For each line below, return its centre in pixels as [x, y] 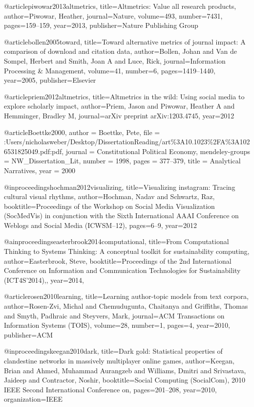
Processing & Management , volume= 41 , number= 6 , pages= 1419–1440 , [110, 70]
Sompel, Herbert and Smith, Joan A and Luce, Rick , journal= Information [115, 60]
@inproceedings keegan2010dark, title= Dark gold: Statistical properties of [113, 351]
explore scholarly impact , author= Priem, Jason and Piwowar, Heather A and [119, 106]
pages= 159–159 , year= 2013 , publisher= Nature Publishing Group [101, 25]
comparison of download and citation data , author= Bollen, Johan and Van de [121, 51]
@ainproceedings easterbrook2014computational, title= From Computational [116, 241]
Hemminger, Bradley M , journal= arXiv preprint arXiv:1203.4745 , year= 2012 [119, 115]
